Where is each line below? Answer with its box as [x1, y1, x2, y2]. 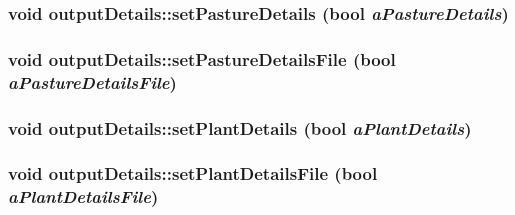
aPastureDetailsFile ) [8, 69, 177, 94]
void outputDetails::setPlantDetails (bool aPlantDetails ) [8, 115, 472, 140]
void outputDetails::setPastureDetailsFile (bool [8, 46, 396, 71]
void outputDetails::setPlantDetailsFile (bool [8, 161, 378, 186]
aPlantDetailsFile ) [8, 184, 159, 209]
